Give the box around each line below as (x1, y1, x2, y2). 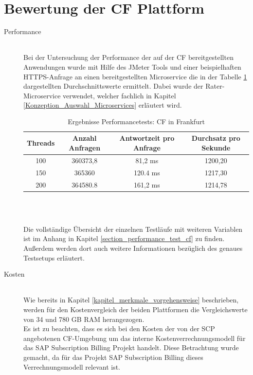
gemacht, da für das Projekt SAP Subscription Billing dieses (23, 352, 203, 362)
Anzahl (72, 133, 97, 143)
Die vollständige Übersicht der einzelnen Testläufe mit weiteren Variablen (23, 224, 243, 234)
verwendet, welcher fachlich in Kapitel (63, 90, 176, 100)
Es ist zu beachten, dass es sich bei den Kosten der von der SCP (23, 323, 215, 334)
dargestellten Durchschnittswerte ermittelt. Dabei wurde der (23, 81, 203, 91)
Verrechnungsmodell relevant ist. (23, 361, 120, 372)
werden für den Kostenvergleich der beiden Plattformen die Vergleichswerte (23, 304, 248, 315)
